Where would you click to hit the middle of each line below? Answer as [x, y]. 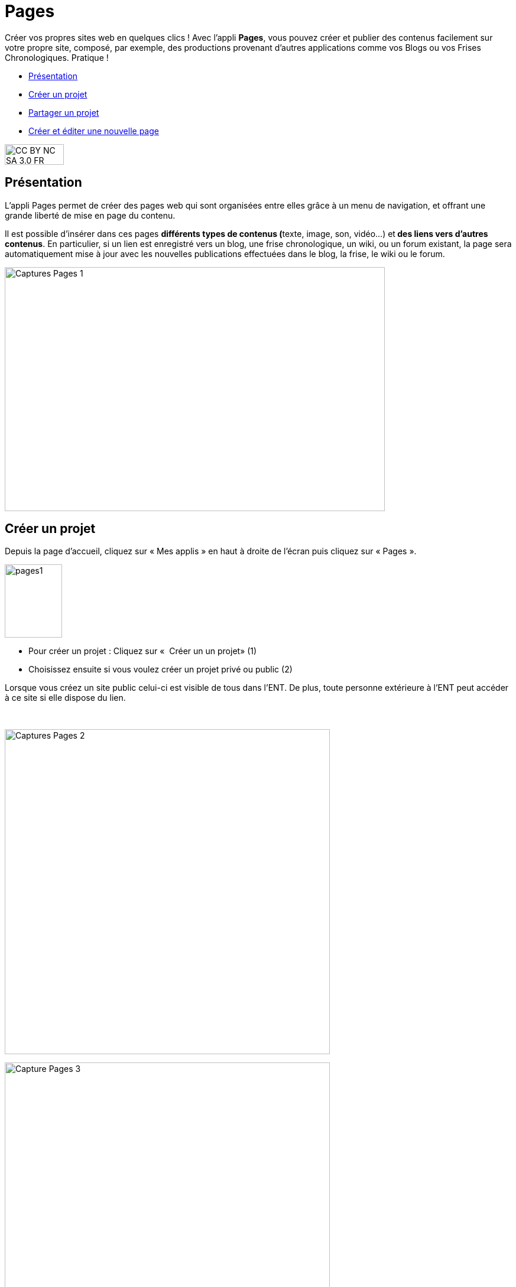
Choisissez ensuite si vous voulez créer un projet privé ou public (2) [160, 669]
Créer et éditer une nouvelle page [94, 131]
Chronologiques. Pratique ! [57, 57]
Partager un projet [64, 112]
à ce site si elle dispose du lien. [65, 698]
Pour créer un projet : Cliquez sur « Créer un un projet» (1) [143, 651]
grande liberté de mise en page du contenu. [90, 215]
